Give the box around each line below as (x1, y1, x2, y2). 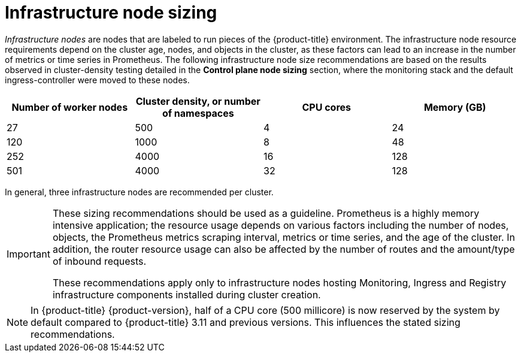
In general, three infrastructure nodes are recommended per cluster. (5, 186, 274, 197)
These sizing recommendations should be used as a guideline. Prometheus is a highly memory (52, 207, 480, 219)
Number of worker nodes (11, 101, 128, 113)
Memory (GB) (423, 101, 486, 113)
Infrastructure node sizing (5, 2, 217, 23)
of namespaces (162, 107, 234, 119)
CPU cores (302, 101, 352, 113)
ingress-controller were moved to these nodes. (5, 74, 190, 85)
